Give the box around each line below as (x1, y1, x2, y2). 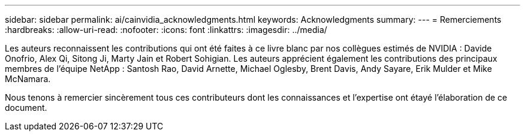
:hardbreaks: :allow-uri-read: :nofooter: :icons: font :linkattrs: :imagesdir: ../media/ (5, 25, 327, 35)
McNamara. (5, 74, 51, 84)
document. (5, 102, 47, 113)
